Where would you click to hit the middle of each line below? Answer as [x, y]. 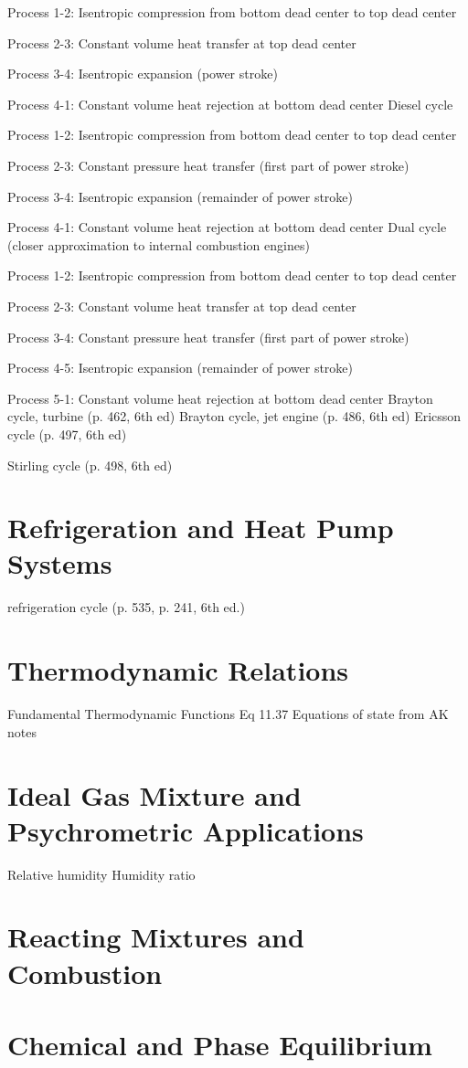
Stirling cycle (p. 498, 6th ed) [90, 465]
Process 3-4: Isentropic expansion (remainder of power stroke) [181, 196]
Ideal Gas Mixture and [154, 794]
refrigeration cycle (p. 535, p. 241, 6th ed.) [126, 607]
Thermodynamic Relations [178, 670]
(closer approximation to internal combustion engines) [159, 244]
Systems [60, 563]
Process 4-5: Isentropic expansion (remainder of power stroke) [181, 368]
